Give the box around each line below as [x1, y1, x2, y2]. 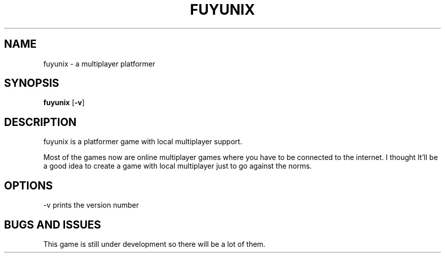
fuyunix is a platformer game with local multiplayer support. [43, 137, 242, 146]
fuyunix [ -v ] [43, 98, 85, 107]
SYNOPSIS [4, 77, 59, 90]
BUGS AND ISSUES [4, 218, 101, 231]
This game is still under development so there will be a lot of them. [43, 239, 266, 248]
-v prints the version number [43, 201, 139, 210]
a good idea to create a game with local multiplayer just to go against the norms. [43, 162, 312, 171]
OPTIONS [4, 179, 53, 192]
